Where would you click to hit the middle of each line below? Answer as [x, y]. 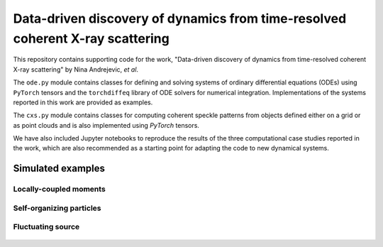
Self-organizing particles [57, 208]
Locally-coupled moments [59, 190]
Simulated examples [59, 169]
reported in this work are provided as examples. [83, 102]
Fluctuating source [46, 227]
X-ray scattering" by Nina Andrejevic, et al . [76, 69]
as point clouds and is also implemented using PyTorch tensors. [106, 125]
